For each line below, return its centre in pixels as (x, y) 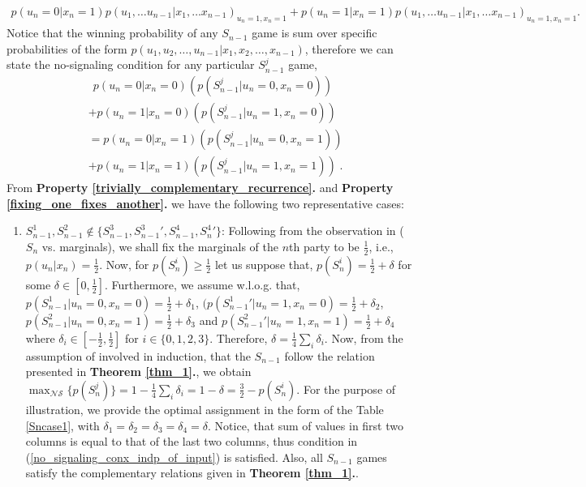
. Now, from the (364, 337)
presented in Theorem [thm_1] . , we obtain (138, 372)
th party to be (324, 246)
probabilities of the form (67, 48)
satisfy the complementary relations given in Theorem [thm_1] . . (192, 473)
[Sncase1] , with (62, 425)
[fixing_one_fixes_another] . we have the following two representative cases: (205, 203)
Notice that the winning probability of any (112, 33)
